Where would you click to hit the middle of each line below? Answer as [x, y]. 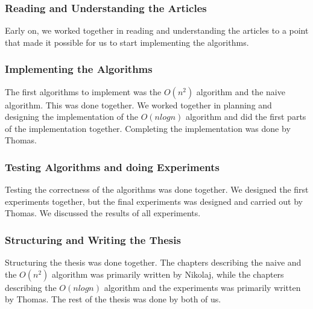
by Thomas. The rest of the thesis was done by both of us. [113, 299]
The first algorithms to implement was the [83, 91]
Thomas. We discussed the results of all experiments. [103, 213]
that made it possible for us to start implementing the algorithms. [127, 42]
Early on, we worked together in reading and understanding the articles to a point [157, 30]
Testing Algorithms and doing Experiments [112, 167]
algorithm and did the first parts [246, 117]
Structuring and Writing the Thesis [93, 239]
